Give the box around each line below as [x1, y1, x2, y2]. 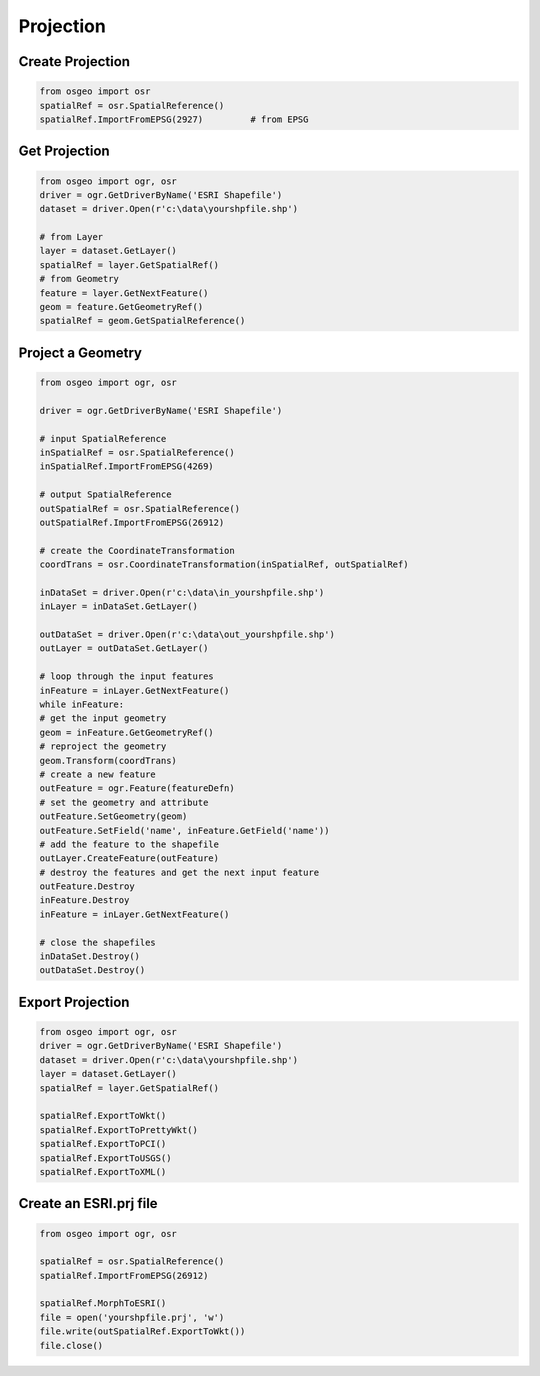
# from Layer [39, 231, 104, 243]
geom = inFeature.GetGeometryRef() [39, 726, 214, 738]
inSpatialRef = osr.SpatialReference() [39, 446, 235, 458]
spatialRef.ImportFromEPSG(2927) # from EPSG [39, 113, 309, 125]
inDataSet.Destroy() [39, 951, 140, 962]
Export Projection [18, 993, 130, 1010]
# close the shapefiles [39, 936, 157, 948]
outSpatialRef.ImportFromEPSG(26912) [39, 516, 225, 528]
